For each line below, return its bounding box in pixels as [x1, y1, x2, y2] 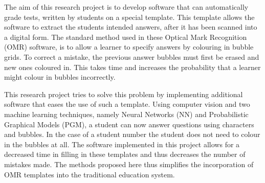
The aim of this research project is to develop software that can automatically [4, 2, 249, 12]
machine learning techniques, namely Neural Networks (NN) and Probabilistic [4, 108, 249, 119]
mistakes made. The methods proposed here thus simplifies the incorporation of [4, 158, 254, 169]
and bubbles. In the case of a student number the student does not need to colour [4, 129, 260, 140]
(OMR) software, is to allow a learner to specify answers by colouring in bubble [4, 41, 254, 52]
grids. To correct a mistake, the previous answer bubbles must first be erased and [4, 51, 259, 62]
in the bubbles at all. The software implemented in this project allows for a [4, 139, 240, 149]
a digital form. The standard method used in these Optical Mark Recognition [4, 31, 247, 42]
